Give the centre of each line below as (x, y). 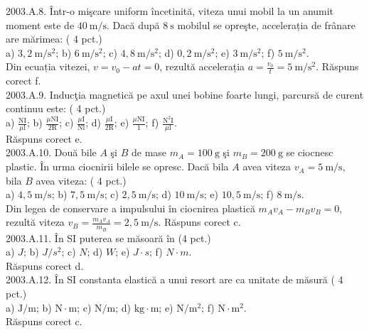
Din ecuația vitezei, (48, 66)
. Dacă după (133, 24)
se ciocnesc (310, 152)
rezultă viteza (35, 222)
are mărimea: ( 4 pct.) (54, 39)
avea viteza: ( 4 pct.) (81, 180)
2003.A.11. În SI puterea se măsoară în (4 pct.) (108, 238)
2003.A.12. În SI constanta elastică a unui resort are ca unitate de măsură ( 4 (175, 279)
